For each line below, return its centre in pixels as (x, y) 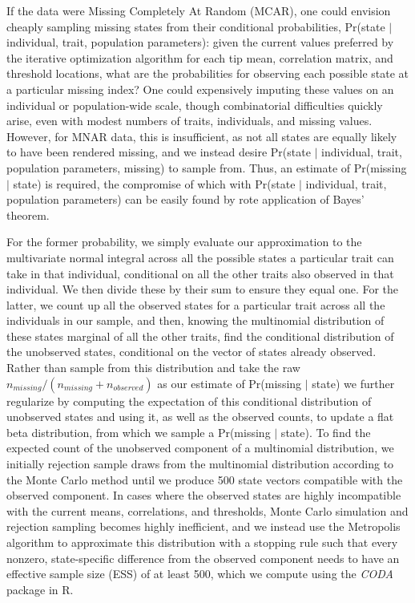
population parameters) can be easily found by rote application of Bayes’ (185, 199)
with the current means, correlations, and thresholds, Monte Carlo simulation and (207, 510)
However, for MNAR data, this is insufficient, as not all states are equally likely (202, 136)
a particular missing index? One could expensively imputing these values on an (200, 89)
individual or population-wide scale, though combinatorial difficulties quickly (195, 105)
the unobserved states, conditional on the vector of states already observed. (191, 352)
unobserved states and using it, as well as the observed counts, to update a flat (200, 417)
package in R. (40, 589)
